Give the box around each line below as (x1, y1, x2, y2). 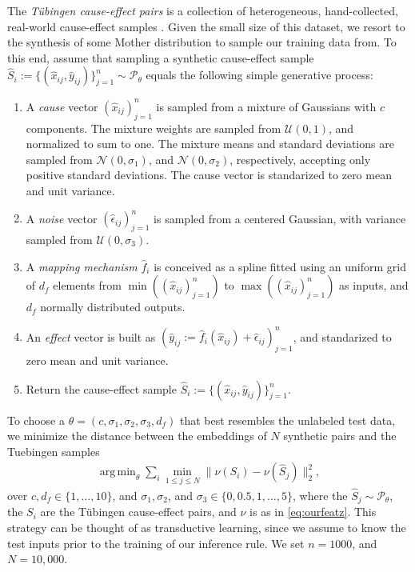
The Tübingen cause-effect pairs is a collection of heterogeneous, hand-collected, (7, 2, 398, 18)
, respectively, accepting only (229, 150, 371, 167)
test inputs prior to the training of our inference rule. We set (7, 534, 305, 551)
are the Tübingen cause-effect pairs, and (40, 503, 237, 520)
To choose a (7, 411, 66, 428)
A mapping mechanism (26, 258, 138, 274)
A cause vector (26, 98, 98, 114)
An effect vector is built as (26, 328, 156, 345)
